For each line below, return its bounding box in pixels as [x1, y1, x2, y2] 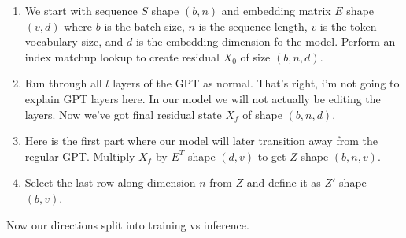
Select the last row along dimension [24, 174, 196, 191]
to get [257, 147, 286, 164]
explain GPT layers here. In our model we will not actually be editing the [24, 90, 381, 106]
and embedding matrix [221, 2, 331, 18]
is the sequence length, [198, 17, 308, 34]
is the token [319, 17, 377, 34]
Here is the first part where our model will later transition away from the [24, 132, 378, 149]
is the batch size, [104, 17, 185, 34]
